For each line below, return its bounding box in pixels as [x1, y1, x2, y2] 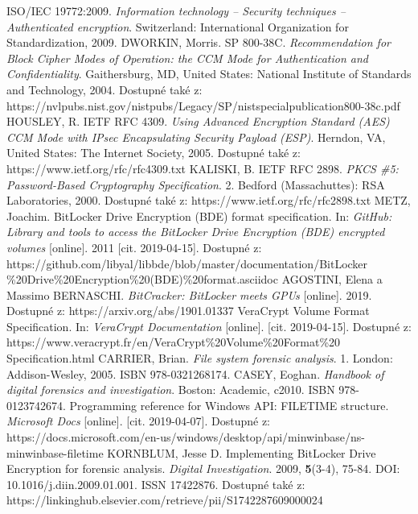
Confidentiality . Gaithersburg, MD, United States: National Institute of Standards [6, 65, 412, 82]
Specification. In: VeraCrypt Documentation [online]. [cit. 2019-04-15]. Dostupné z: [6, 317, 412, 334]
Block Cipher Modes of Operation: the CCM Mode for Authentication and [6, 49, 368, 66]
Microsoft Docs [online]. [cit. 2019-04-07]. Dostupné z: [6, 412, 271, 429]
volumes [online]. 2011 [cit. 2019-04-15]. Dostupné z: [6, 238, 262, 255]
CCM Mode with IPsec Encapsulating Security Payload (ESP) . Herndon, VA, [6, 128, 386, 145]
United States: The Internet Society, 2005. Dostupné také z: [6, 144, 301, 161]
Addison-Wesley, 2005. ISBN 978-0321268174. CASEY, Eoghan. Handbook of [6, 365, 384, 382]
